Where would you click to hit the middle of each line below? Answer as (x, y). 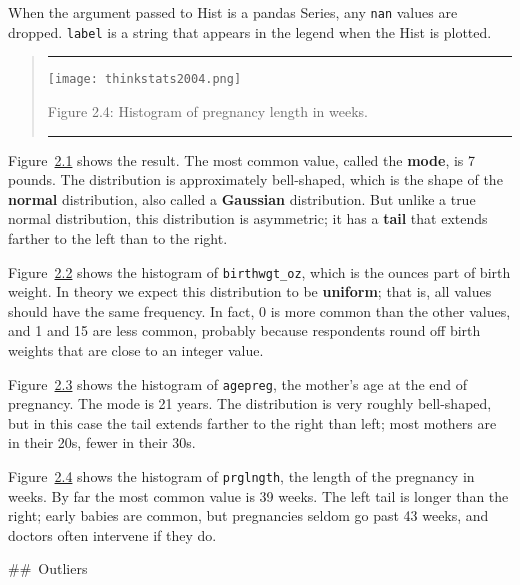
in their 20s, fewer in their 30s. (102, 442)
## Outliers (48, 568)
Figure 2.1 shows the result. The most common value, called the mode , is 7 (242, 159)
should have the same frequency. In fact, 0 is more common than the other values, (259, 310)
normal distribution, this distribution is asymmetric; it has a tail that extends (248, 218)
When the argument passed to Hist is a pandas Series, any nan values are (233, 12)
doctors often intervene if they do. (112, 534)
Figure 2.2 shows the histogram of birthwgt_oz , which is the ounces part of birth (259, 271)
